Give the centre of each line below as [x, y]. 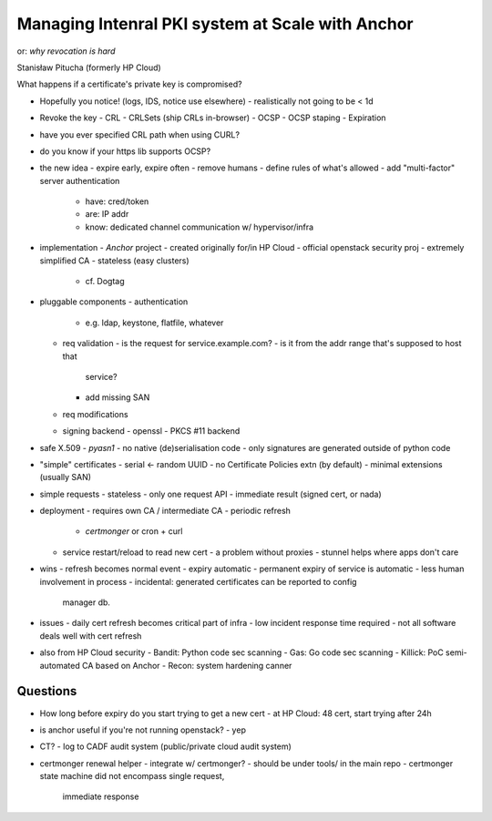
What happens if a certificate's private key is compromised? [129, 84]
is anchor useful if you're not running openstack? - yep [143, 730]
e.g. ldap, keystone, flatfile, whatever [154, 323]
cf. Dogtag [105, 282]
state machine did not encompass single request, [132, 776]
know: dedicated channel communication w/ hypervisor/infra [200, 227]
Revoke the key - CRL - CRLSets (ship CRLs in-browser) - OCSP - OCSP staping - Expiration [213, 118]
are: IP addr [107, 214]
